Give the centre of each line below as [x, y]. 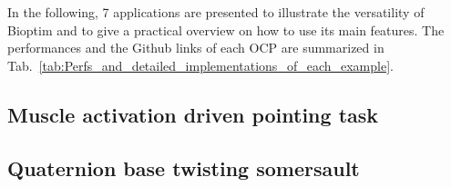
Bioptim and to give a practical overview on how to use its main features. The [226, 30]
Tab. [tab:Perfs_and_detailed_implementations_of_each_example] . [200, 65]
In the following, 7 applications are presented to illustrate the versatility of [216, 12]
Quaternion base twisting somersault [184, 167]
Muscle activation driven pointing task [193, 114]
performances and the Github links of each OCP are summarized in [196, 48]
